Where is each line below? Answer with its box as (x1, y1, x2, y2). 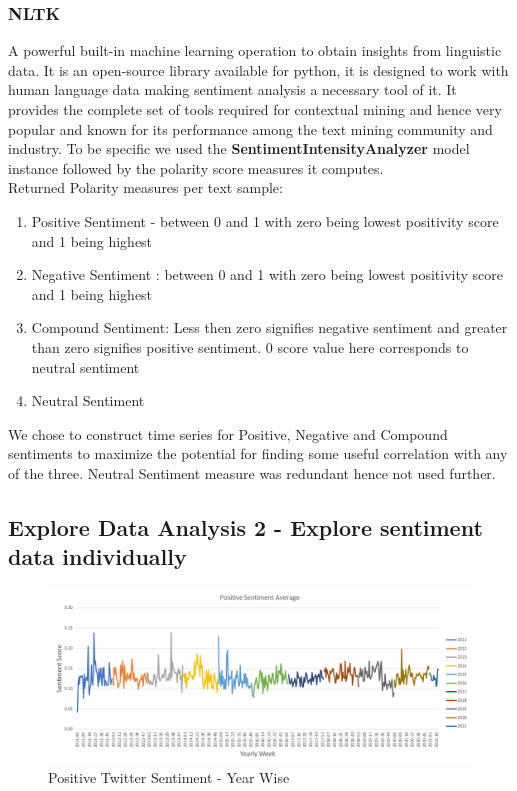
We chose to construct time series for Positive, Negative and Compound (8, 423, 448, 444)
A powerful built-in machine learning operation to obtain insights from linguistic (8, 40, 502, 61)
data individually (8, 541, 187, 572)
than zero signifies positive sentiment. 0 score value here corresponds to (31, 336, 469, 357)
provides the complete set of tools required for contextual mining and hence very (8, 99, 502, 119)
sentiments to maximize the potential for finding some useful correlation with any (8, 443, 508, 464)
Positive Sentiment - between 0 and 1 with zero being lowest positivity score (31, 210, 499, 231)
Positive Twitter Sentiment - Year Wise (48, 767, 290, 788)
